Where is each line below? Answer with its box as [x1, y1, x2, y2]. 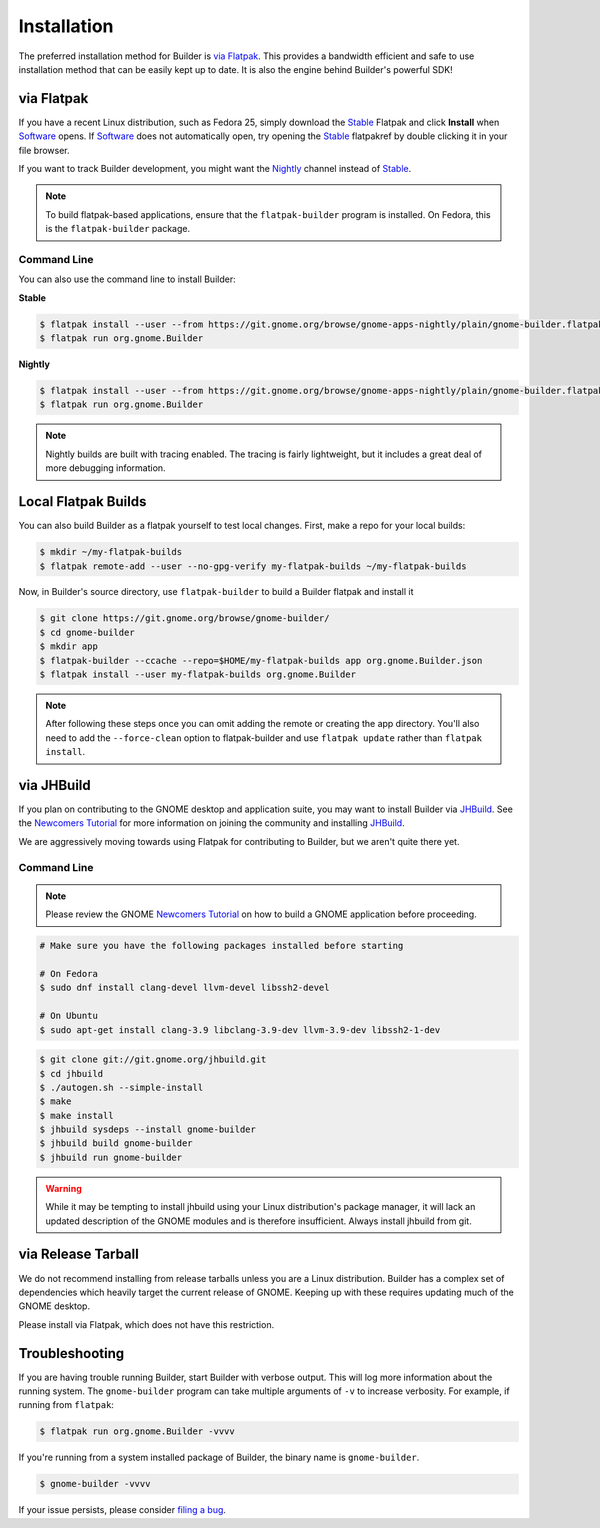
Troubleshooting [18, 1345, 125, 1362]
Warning [45, 1182, 82, 1194]
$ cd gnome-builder [39, 626, 135, 638]
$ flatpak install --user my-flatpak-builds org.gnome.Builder [39, 669, 357, 680]
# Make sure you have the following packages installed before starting [39, 940, 404, 952]
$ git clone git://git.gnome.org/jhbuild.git [39, 1054, 267, 1065]
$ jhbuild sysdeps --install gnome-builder [39, 1124, 257, 1135]
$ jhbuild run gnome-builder [39, 1151, 183, 1163]
